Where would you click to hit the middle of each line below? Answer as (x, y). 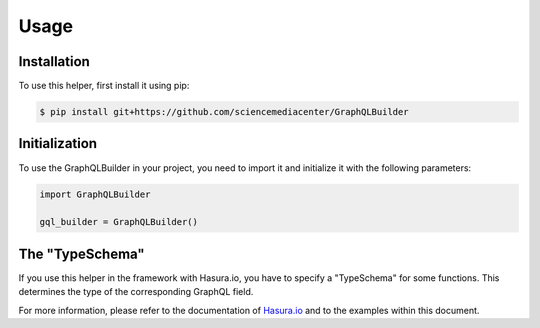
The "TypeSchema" (81, 253)
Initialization (58, 143)
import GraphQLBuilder (95, 194)
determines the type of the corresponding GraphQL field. (136, 292)
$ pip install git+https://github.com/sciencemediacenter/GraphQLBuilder (224, 112)
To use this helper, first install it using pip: (104, 86)
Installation (54, 61)
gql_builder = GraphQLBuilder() (119, 222)
